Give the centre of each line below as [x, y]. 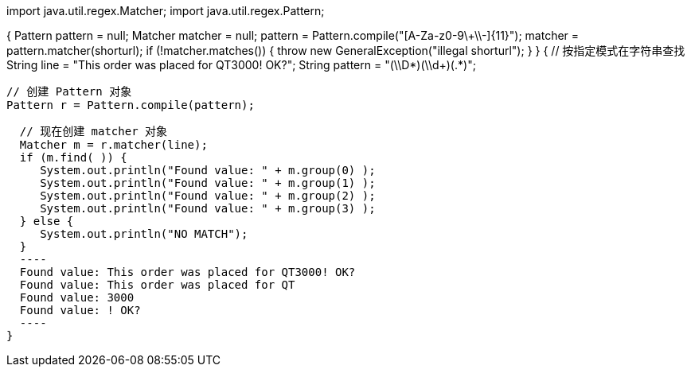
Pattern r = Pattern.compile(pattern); [131, 105]
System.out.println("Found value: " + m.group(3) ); [208, 208]
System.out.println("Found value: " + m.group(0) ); [208, 170]
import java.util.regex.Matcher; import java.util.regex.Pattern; [166, 11]
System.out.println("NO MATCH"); [144, 234]
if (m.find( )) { [73, 157]
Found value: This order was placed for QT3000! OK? [187, 272]
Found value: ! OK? [80, 310]
